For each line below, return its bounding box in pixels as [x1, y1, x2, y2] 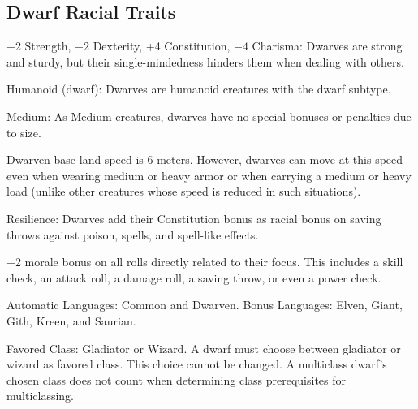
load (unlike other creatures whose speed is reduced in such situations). [6, 183, 361, 200]
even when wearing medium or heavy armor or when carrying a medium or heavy [6, 166, 412, 183]
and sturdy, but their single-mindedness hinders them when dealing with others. [6, 53, 404, 70]
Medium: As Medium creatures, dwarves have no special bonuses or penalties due [6, 107, 412, 124]
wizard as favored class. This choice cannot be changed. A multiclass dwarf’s [6, 355, 387, 372]
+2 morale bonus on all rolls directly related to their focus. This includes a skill [6, 253, 403, 270]
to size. [6, 123, 41, 140]
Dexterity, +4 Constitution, [93, 37, 231, 54]
